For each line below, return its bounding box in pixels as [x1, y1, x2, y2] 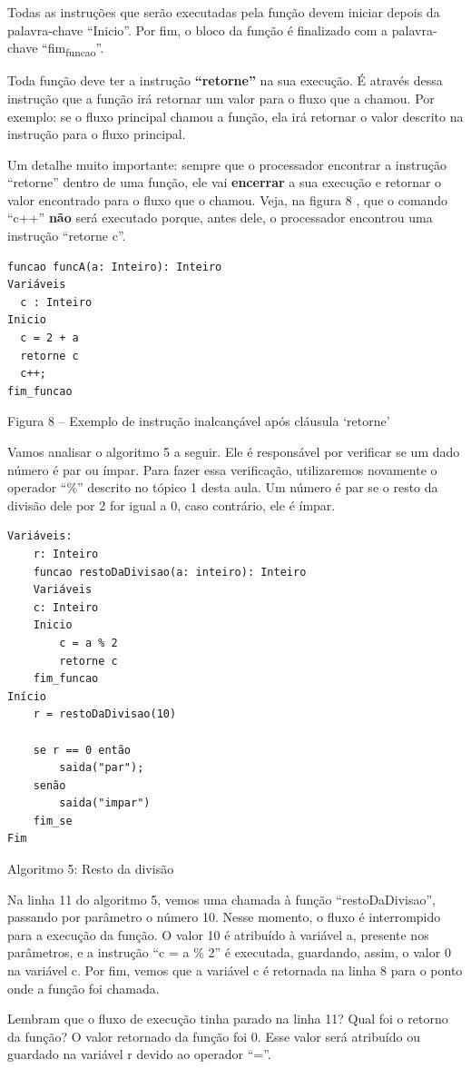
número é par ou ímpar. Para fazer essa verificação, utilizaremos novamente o [7, 460, 437, 479]
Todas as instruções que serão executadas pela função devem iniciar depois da [7, 3, 440, 21]
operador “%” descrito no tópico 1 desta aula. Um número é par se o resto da [7, 478, 438, 497]
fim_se [33, 814, 73, 827]
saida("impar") [59, 797, 151, 810]
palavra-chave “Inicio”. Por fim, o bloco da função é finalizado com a [7, 20, 388, 39]
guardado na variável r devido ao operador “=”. [7, 1044, 271, 1064]
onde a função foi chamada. [7, 978, 160, 997]
